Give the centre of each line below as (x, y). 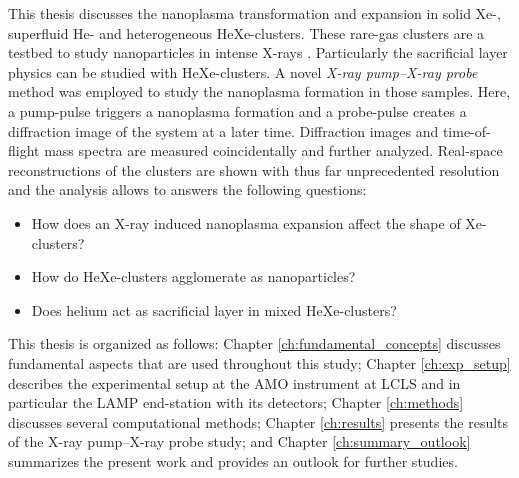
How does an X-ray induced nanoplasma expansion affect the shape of (246, 222)
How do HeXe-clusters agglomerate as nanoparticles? (193, 276)
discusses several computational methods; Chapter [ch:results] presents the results (258, 421)
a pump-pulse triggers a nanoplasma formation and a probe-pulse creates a (237, 110)
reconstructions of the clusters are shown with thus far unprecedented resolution (254, 169)
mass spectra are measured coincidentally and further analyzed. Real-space (273, 150)
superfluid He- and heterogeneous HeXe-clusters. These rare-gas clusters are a (246, 32)
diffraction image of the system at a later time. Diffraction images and (223, 130)
